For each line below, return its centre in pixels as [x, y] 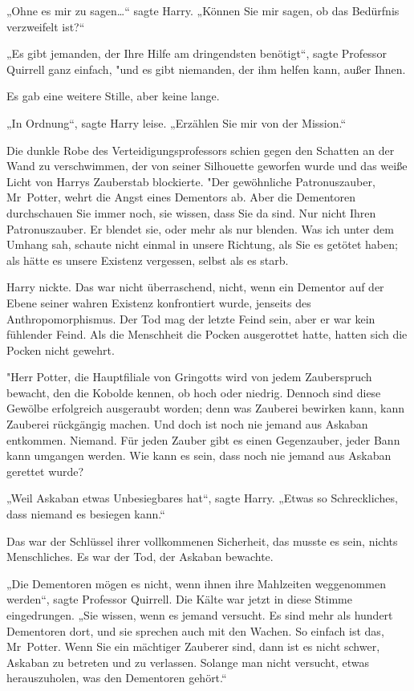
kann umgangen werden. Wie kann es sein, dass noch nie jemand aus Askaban [199, 455]
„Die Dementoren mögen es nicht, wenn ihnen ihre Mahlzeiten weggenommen [196, 583]
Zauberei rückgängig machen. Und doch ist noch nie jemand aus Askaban [187, 424]
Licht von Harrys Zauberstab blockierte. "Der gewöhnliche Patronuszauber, [191, 181]
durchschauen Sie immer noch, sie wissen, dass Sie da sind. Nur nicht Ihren [191, 212]
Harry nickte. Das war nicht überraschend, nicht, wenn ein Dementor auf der [195, 287]
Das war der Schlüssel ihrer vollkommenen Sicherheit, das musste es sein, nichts [202, 541]
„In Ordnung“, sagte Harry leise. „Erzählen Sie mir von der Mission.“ [177, 122]
